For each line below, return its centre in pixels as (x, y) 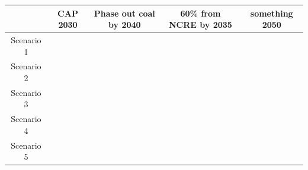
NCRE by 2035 (200, 25)
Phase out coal (124, 13)
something (272, 13)
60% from (200, 13)
